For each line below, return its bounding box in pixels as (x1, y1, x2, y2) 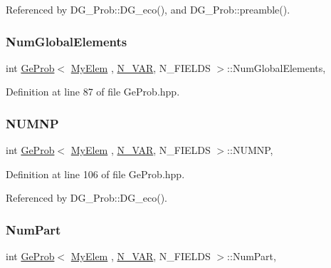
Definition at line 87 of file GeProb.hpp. (6, 84, 180, 99)
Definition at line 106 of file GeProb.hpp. (6, 166, 185, 181)
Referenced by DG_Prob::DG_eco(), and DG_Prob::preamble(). (6, 2, 290, 16)
